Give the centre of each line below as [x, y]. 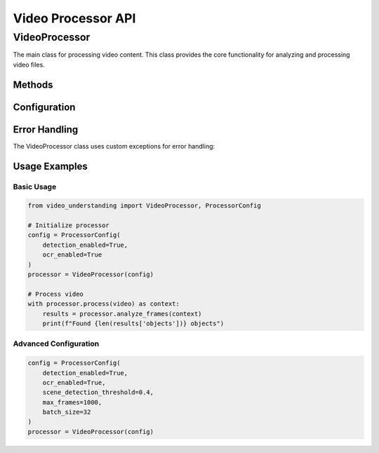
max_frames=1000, [72, 402]
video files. [29, 65]
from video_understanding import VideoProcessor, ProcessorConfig [144, 206]
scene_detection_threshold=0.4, [98, 392]
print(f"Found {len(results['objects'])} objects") [133, 323]
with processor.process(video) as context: [104, 304]
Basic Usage [35, 187]
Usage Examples [50, 166]
